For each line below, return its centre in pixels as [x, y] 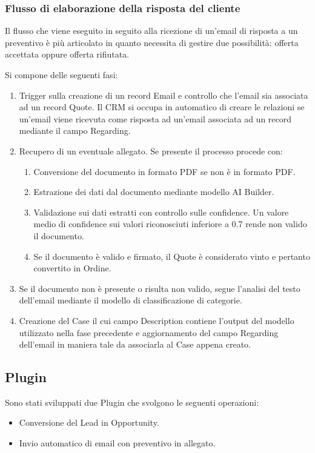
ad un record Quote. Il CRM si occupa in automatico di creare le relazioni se [162, 107]
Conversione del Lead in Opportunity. [89, 422]
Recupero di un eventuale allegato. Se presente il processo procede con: [151, 150]
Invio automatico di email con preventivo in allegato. [117, 443]
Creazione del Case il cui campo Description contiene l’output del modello [157, 320]
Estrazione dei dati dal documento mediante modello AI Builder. [154, 192]
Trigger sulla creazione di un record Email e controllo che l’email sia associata [164, 95]
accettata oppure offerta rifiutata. [67, 54]
